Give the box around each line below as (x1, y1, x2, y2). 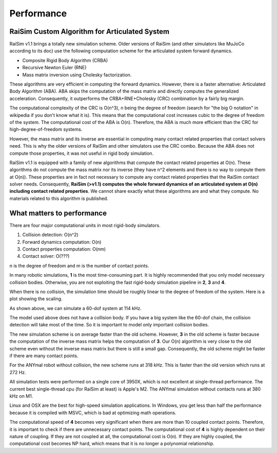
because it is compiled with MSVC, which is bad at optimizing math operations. (9, 409, 176, 416)
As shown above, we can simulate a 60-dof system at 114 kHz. (9, 305, 142, 311)
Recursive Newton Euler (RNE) (22, 65, 87, 71)
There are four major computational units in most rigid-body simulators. (9, 222, 161, 228)
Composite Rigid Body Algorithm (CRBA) (22, 57, 108, 64)
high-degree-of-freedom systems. (9, 126, 83, 133)
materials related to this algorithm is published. (9, 195, 109, 201)
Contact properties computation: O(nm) (22, 246, 106, 252)
